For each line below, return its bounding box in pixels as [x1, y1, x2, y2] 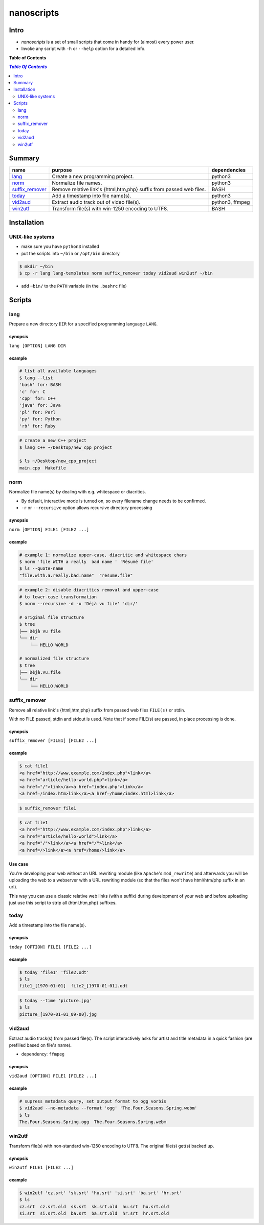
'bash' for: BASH [19, 382, 61, 388]
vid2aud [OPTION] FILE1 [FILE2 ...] [9, 1073, 97, 1078]
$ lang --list [19, 375, 53, 381]
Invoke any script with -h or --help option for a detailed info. [21, 46, 146, 51]
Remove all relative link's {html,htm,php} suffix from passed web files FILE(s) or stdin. [9, 707, 186, 713]
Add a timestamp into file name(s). [52, 193, 132, 199]
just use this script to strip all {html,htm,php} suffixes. [9, 900, 117, 906]
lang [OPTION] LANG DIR [9, 343, 66, 348]
